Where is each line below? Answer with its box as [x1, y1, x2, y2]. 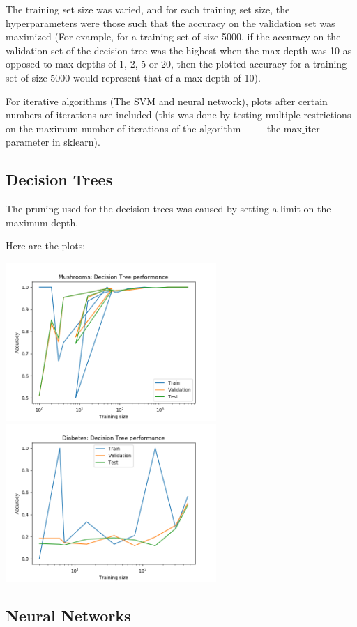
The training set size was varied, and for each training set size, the [6, 2, 290, 16]
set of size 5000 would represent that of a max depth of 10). [6, 70, 261, 84]
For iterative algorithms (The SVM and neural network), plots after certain [6, 93, 328, 108]
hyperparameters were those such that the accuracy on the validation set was [6, 15, 335, 30]
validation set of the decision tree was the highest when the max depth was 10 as [6, 42, 352, 57]
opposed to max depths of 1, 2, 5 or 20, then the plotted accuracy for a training [6, 56, 347, 71]
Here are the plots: [6, 238, 86, 253]
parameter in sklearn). [6, 134, 100, 149]
